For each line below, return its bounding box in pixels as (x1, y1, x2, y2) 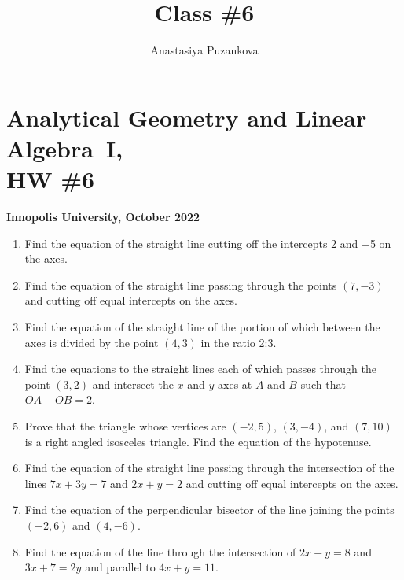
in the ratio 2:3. (200, 334, 277, 350)
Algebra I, (6, 131, 123, 164)
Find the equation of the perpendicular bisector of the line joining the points (24, 501, 395, 518)
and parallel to (85, 559, 156, 575)
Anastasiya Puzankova (150, 42, 259, 58)
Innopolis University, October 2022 (6, 209, 200, 225)
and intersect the (92, 375, 174, 392)
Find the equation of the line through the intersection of (24, 543, 296, 560)
